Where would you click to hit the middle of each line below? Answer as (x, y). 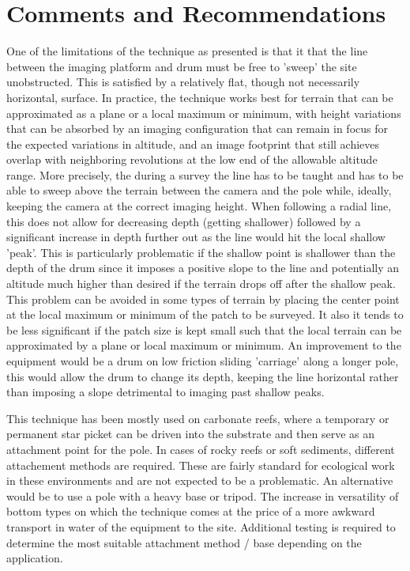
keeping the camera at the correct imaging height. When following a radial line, (199, 206)
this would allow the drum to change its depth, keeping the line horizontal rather (203, 376)
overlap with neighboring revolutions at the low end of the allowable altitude (192, 159)
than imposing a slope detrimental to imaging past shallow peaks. (166, 392)
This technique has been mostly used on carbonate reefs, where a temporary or (198, 418)
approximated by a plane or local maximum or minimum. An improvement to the (204, 345)
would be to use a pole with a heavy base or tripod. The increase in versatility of (203, 495)
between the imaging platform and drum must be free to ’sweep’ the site (182, 66)
